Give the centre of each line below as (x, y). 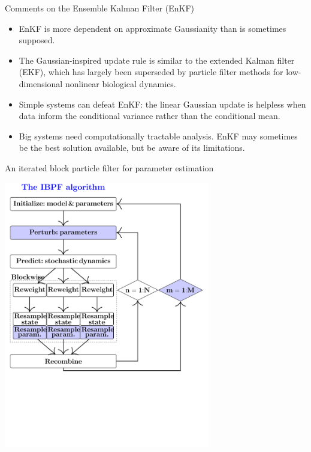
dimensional (41, 83)
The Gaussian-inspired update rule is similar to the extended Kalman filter (157, 60)
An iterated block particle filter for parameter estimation (109, 167)
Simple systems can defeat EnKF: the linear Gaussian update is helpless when (162, 104)
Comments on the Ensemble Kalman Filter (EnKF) (99, 8)
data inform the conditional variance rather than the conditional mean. (150, 116)
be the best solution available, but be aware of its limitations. (132, 148)
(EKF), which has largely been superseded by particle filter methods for (151, 72)
